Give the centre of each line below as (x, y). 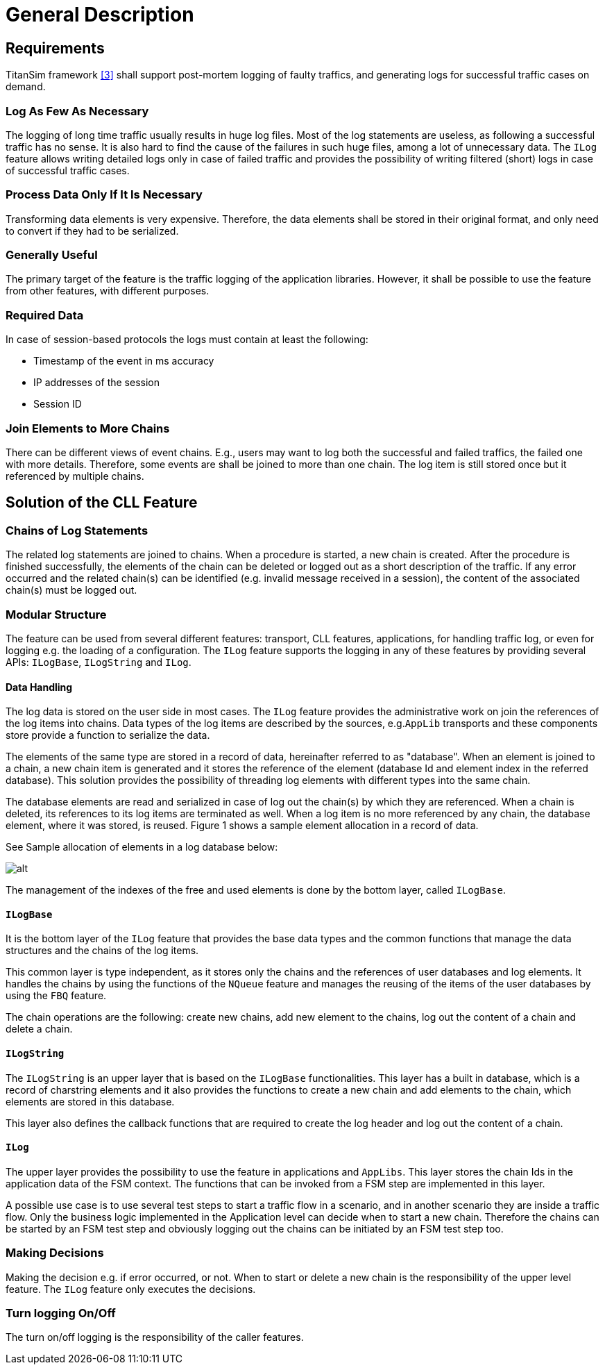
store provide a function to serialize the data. (108, 735)
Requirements (55, 48)
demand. (26, 87)
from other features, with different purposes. (108, 291)
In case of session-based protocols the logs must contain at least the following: (187, 340)
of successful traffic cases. (68, 170)
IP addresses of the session (96, 383)
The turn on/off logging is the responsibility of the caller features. (155, 1337)
